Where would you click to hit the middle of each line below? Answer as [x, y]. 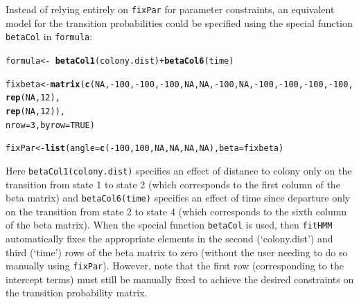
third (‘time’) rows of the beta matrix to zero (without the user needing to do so [177, 252]
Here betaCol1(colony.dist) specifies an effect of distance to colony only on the [179, 170]
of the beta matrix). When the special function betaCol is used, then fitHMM [169, 225]
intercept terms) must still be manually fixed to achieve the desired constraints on [180, 279]
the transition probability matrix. [77, 293]
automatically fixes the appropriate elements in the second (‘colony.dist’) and [169, 238]
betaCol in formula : [49, 36]
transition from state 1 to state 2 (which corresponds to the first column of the [173, 184]
